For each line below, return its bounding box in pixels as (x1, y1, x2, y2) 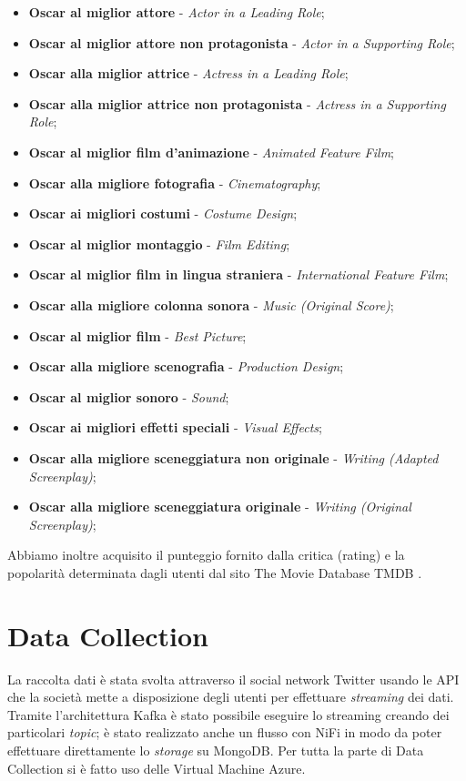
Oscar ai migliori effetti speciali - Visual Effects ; (28, 418, 322, 437)
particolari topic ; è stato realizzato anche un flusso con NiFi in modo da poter (7, 723, 442, 742)
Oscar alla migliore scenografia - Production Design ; (28, 357, 344, 376)
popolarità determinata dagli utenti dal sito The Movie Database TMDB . (7, 563, 422, 582)
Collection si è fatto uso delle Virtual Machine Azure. (7, 758, 306, 777)
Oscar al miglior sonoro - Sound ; (28, 387, 229, 406)
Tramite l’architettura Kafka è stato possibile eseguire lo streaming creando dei (7, 705, 450, 724)
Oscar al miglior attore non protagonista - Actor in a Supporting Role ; (28, 33, 455, 52)
